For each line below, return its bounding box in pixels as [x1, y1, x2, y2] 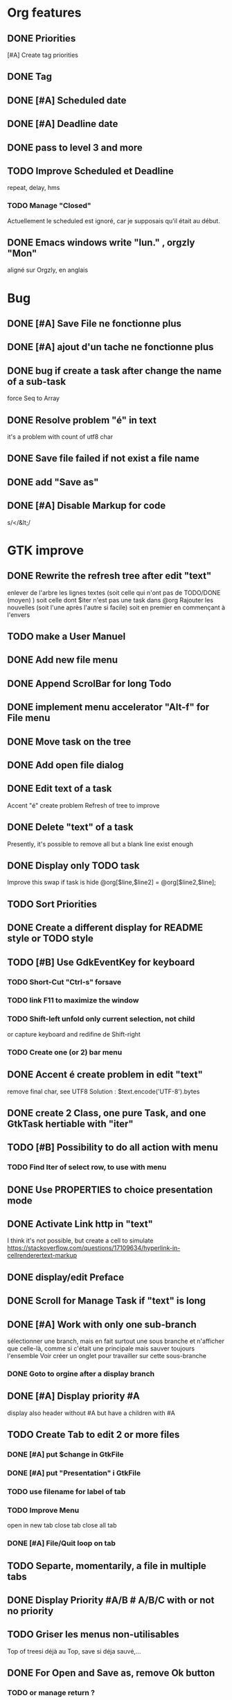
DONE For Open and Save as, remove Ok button [7, 1667, 215, 1679]
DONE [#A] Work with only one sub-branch [7, 1319, 197, 1330]
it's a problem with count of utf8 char [7, 433, 113, 441]
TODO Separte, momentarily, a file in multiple [7, 1560, 206, 1572]
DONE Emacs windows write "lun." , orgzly [7, 237, 195, 249]
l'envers [7, 610, 30, 618]
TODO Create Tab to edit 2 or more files [7, 1429, 180, 1441]
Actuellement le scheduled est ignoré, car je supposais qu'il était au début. [7, 216, 220, 225]
